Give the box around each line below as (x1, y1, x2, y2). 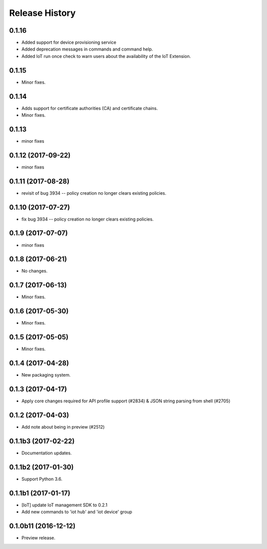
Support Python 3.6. (21, 476, 63, 482)
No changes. (21, 268, 48, 274)
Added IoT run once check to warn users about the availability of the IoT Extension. (21, 53, 191, 59)
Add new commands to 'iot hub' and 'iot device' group (21, 509, 133, 515)
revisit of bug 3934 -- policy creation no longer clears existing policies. (21, 190, 167, 196)
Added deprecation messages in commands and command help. (21, 46, 153, 52)
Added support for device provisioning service (21, 40, 116, 46)
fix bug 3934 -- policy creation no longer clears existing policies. (21, 216, 154, 222)
